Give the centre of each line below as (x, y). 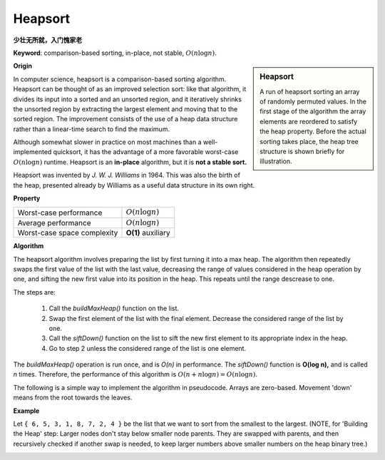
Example (26, 411)
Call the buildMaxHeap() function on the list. (114, 308)
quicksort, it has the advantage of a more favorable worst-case (146, 152)
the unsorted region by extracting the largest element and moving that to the (125, 109)
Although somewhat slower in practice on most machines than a (108, 142)
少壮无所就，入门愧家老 (47, 40)
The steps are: (35, 292)
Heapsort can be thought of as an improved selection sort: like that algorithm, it (130, 89)
